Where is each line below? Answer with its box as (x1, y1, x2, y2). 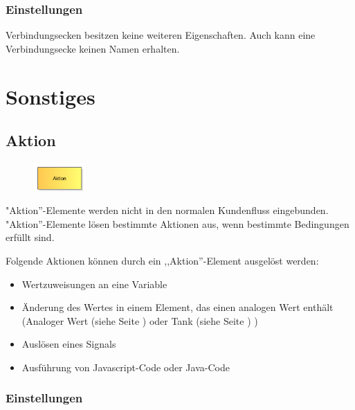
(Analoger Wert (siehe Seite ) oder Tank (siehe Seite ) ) (21, 313, 258, 328)
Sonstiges (6, 82, 95, 110)
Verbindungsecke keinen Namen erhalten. (6, 41, 180, 55)
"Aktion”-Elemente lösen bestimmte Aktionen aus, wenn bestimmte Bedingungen (6, 216, 349, 231)
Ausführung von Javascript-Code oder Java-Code (21, 359, 230, 374)
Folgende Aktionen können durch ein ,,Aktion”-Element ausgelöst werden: (6, 253, 319, 267)
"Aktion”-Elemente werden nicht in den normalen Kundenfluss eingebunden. (6, 203, 329, 217)
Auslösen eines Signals (21, 337, 116, 351)
